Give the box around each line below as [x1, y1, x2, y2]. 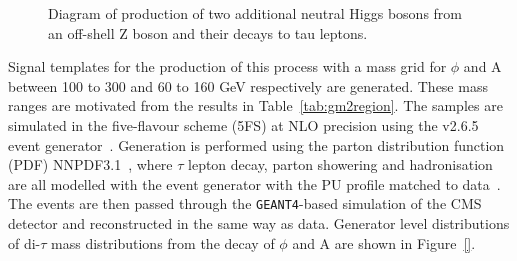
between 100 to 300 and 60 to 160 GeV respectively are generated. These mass [8, 75, 488, 96]
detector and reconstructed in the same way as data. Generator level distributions [8, 213, 510, 233]
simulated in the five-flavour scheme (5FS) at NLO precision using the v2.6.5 [8, 114, 479, 135]
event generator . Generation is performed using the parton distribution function [8, 134, 505, 155]
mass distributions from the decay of [51, 232, 275, 253]
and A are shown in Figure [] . [292, 232, 476, 253]
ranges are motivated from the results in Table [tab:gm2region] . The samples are [8, 95, 503, 116]
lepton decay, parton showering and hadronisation [188, 154, 493, 175]
